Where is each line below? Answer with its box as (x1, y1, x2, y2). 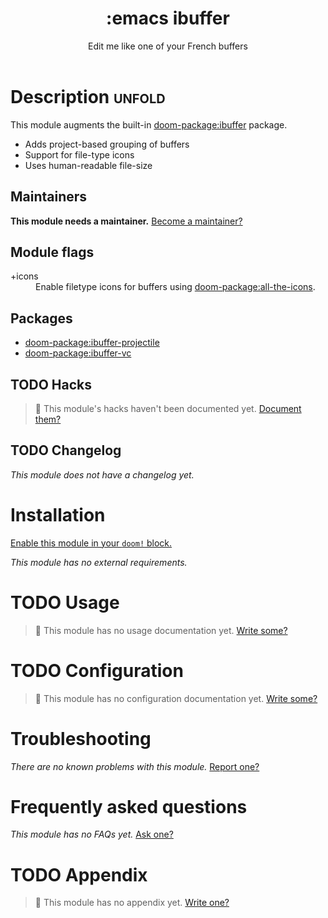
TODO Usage (10, 591, 120, 614)
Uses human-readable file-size (24, 159, 153, 171)
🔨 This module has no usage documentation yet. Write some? (34, 624, 288, 636)
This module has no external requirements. (10, 556, 188, 568)
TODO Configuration (10, 659, 184, 682)
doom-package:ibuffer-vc (24, 347, 132, 359)
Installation (10, 503, 106, 526)
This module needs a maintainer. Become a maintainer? (10, 215, 243, 227)
